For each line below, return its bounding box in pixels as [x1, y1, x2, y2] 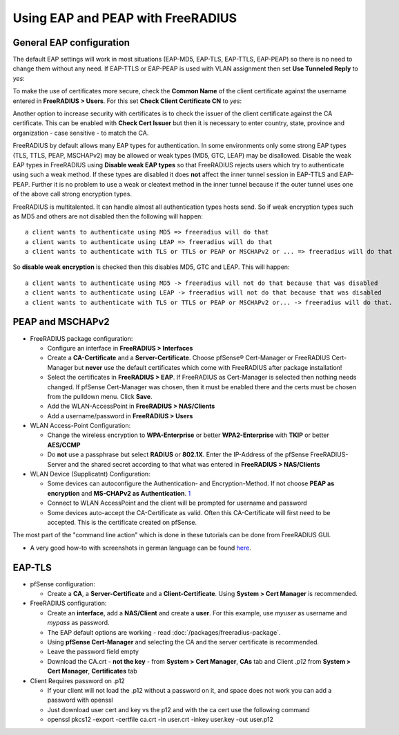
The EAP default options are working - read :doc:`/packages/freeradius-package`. [47, 628, 281, 636]
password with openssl [47, 696, 113, 705]
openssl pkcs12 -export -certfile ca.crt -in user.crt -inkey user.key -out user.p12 [47, 716, 274, 724]
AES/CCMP [47, 440, 81, 449]
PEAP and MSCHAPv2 [12, 316, 110, 328]
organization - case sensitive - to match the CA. [12, 129, 149, 137]
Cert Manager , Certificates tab [47, 667, 137, 676]
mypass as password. [47, 619, 110, 627]
